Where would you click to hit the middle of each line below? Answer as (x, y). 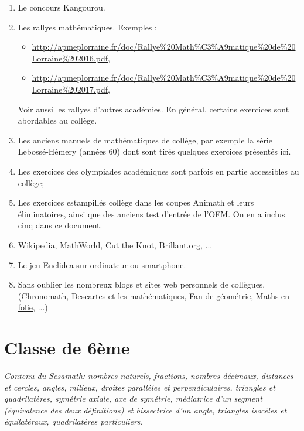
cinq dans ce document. (60, 225)
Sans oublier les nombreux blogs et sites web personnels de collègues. (141, 284)
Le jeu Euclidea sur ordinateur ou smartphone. (102, 264)
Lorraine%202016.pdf (70, 58)
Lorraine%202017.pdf (70, 89)
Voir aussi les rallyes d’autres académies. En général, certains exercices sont (153, 109)
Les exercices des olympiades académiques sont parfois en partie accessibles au (158, 171)
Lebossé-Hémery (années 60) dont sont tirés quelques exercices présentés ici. (154, 151)
